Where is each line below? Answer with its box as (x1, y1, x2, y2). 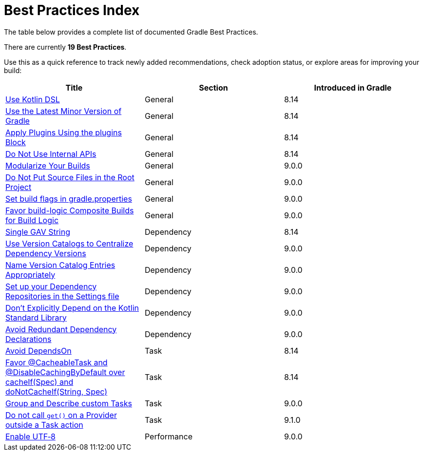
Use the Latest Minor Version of (5, 106, 122, 116)
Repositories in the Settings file (5, 291, 119, 301)
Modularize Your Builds (5, 160, 90, 171)
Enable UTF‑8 (5, 431, 56, 441)
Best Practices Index (4, 2, 140, 19)
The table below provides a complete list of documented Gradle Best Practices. (4, 27, 258, 36)
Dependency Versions (5, 248, 86, 258)
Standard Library (5, 312, 67, 322)
